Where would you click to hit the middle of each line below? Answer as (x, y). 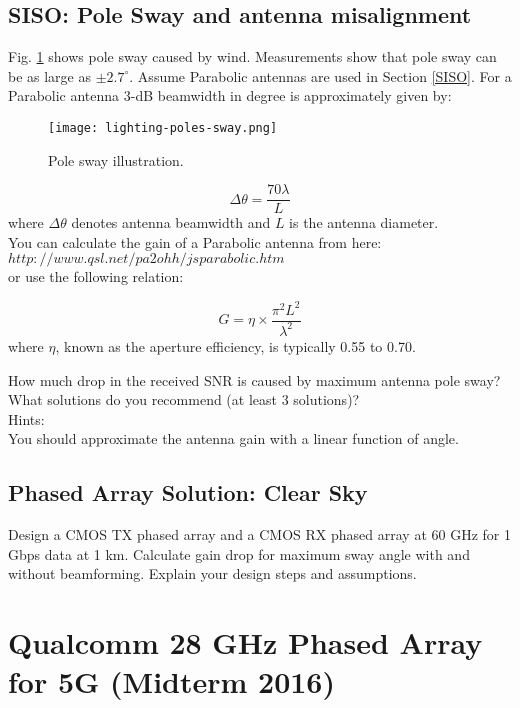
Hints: (26, 418)
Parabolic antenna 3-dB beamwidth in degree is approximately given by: (230, 95)
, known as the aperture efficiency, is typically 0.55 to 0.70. (235, 345)
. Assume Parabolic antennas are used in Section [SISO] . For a (320, 75)
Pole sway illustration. (116, 159)
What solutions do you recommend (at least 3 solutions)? (184, 399)
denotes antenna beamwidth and (171, 222)
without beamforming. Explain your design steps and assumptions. (212, 573)
